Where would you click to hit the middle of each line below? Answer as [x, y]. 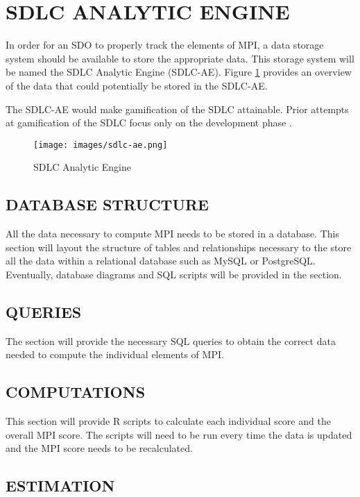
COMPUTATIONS [76, 392]
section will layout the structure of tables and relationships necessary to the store [179, 247]
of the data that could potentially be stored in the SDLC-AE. [137, 85]
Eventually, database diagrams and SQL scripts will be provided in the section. [174, 274]
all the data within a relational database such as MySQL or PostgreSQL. [161, 261]
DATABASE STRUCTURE [107, 204]
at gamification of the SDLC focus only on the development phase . [149, 123]
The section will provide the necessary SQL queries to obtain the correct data [171, 340]
